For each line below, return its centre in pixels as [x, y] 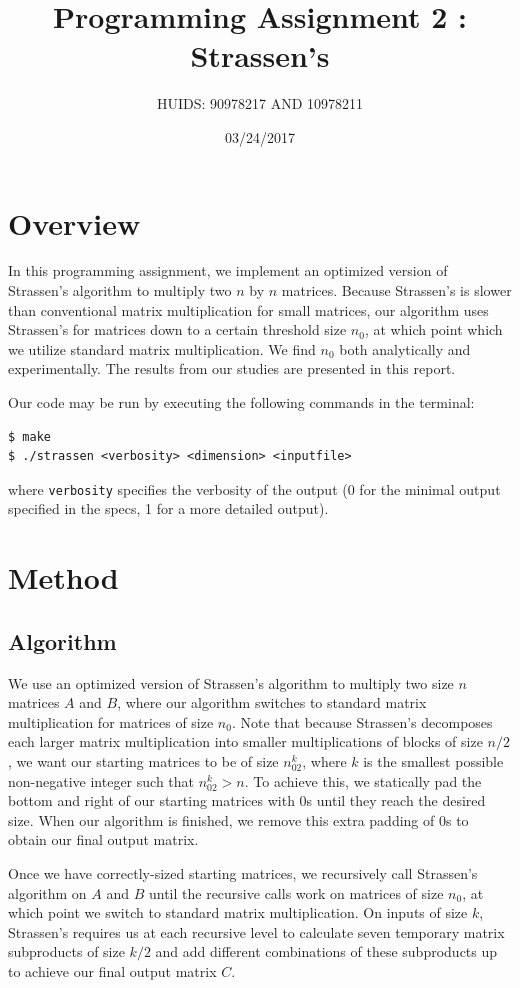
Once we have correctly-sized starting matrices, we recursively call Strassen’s [243, 872]
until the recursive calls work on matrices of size [296, 892]
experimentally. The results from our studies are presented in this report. [232, 368]
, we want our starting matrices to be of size [143, 760]
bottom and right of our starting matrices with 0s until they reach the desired [247, 800]
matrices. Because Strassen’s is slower [396, 290]
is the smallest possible [433, 760]
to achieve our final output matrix [112, 970]
